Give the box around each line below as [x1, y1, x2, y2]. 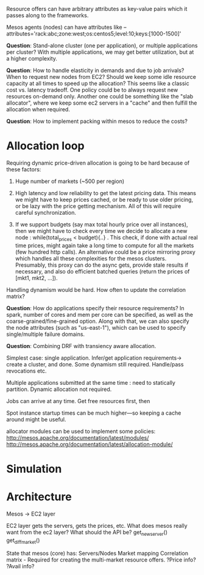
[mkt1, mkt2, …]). [15, 274, 58, 281]
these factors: [6, 165, 41, 173]
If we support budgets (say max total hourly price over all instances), [15, 220, 188, 228]
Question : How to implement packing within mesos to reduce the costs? [6, 117, 188, 125]
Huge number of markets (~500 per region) [15, 177, 125, 185]
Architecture [6, 490, 72, 504]
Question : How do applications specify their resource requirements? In [6, 304, 185, 311]
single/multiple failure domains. [6, 330, 85, 338]
